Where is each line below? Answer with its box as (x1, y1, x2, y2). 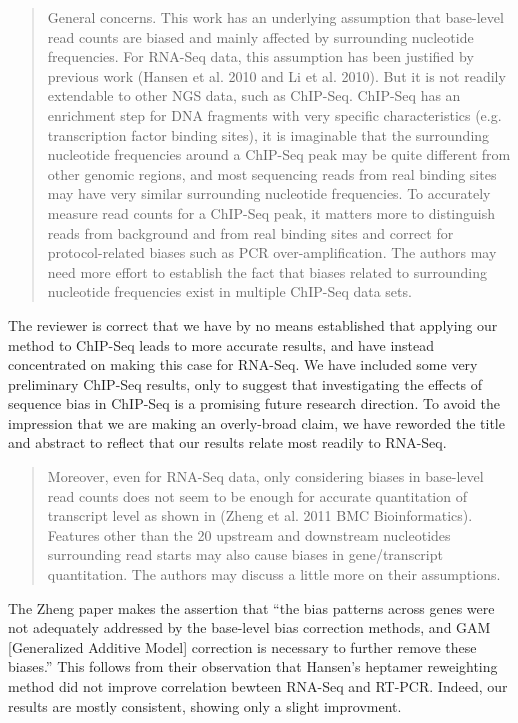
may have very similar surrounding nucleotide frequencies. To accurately (47, 183, 491, 204)
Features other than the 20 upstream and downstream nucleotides (47, 524, 451, 545)
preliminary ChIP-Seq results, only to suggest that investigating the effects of (8, 373, 483, 394)
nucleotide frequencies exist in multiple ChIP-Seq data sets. (47, 281, 412, 302)
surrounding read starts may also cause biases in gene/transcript (47, 544, 443, 565)
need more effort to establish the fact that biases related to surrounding (47, 261, 488, 282)
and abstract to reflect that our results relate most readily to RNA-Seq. (8, 432, 447, 453)
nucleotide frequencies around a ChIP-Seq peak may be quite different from (47, 144, 511, 165)
